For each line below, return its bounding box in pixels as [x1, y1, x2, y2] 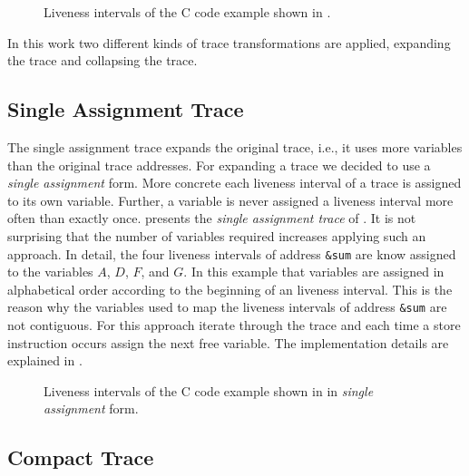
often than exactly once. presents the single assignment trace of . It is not [7, 209, 416, 228]
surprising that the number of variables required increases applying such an [7, 226, 426, 245]
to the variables [7, 262, 93, 281]
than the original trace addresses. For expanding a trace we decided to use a [7, 155, 431, 174]
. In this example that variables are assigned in [183, 262, 445, 281]
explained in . [7, 351, 83, 370]
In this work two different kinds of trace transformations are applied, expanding [7, 33, 451, 52]
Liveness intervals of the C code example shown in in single [44, 381, 374, 400]
